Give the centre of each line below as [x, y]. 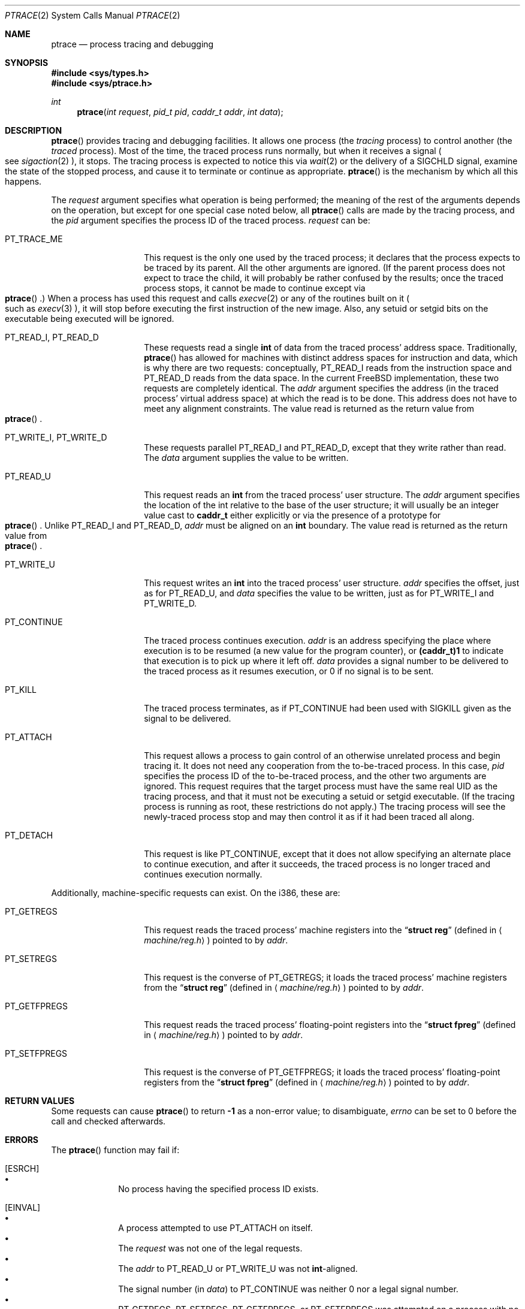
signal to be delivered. [188, 718]
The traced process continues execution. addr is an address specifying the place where [318, 640]
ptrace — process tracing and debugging [132, 44]
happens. [23, 181]
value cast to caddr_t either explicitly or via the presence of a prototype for [292, 515]
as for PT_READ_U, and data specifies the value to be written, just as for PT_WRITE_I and [319, 593]
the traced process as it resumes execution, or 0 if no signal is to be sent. [289, 671]
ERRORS [22, 1140]
